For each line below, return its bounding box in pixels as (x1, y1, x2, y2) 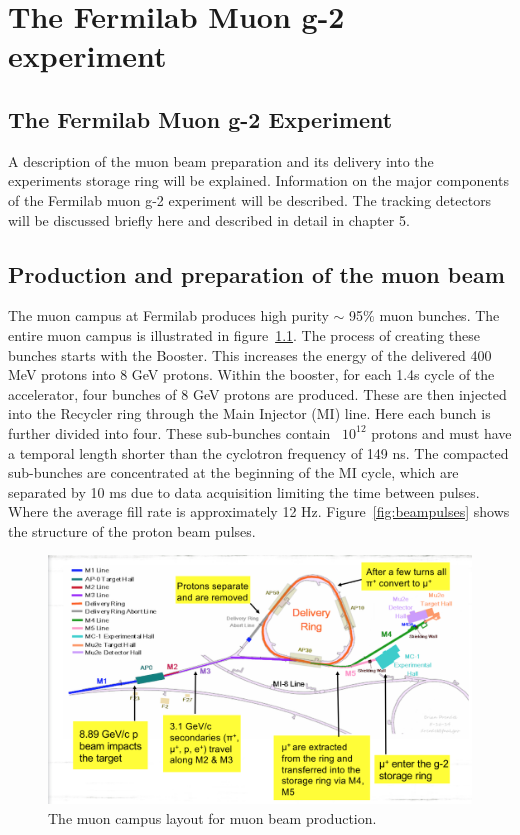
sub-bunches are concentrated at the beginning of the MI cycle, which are (8, 462, 459, 483)
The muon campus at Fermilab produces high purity (8, 305, 329, 326)
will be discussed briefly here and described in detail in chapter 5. (8, 209, 410, 230)
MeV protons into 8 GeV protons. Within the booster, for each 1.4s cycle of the (8, 364, 495, 385)
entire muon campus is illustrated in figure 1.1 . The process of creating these (8, 324, 480, 345)
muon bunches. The (379, 305, 500, 326)
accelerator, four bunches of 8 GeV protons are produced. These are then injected (8, 383, 507, 404)
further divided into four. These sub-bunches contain (8, 422, 331, 443)
